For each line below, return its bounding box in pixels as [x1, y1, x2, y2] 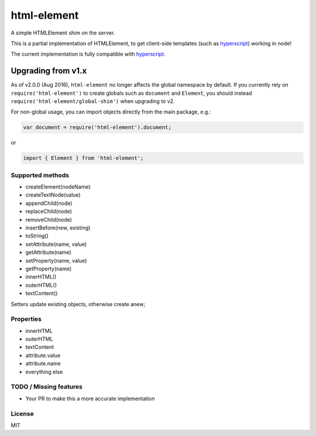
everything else [25, 368, 63, 375]
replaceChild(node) [25, 208, 73, 215]
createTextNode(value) [25, 191, 81, 198]
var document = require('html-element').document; [23, 124, 172, 131]
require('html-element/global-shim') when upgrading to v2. [11, 98, 175, 105]
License [11, 410, 35, 418]
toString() [25, 232, 49, 239]
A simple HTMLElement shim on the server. [11, 29, 115, 36]
